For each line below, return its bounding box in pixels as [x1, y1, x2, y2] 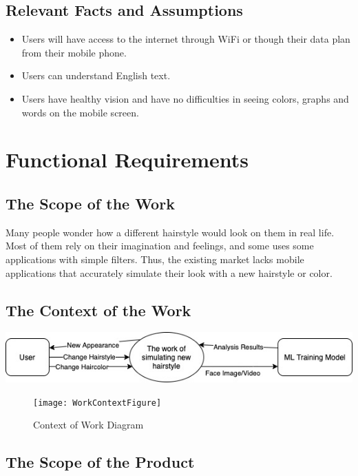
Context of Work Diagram [33, 417, 144, 432]
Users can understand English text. [21, 68, 171, 83]
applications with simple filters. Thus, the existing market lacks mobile [6, 251, 304, 266]
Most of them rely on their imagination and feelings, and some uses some [6, 238, 314, 253]
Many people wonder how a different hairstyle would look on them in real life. [6, 225, 335, 239]
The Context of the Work [6, 299, 191, 320]
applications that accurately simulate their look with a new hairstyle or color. [6, 265, 333, 280]
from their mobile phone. [21, 45, 127, 59]
